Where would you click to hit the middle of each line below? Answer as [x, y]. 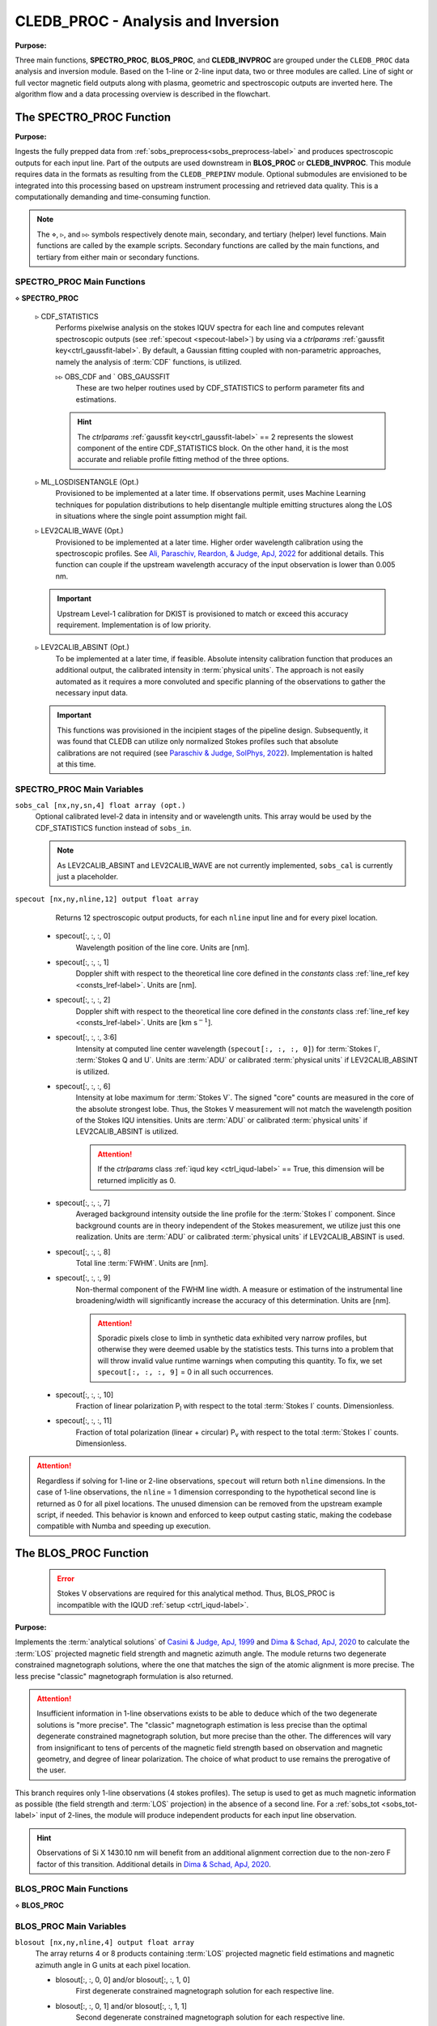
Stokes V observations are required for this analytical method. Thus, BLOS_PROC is [196, 1593]
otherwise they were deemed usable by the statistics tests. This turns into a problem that [246, 1349]
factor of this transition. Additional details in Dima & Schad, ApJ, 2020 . [154, 1864]
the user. [51, 1770]
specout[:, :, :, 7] [83, 1203]
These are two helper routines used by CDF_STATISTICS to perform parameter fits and [220, 388]
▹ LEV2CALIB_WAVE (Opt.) [80, 531]
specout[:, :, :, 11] [84, 1421]
